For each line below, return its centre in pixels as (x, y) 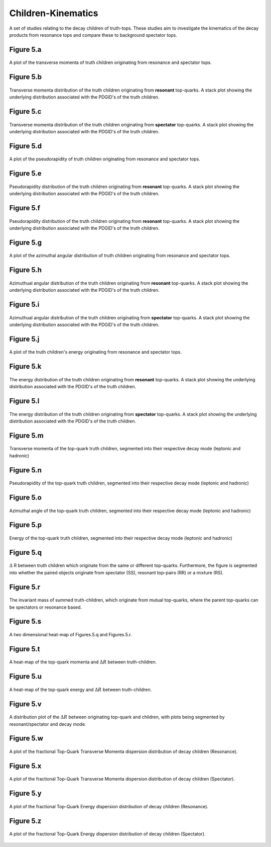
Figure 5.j (24, 339)
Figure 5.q (26, 553)
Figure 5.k (25, 366)
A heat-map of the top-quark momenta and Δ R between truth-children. (83, 662)
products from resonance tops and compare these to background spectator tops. (93, 35)
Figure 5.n (26, 470)
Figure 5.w (26, 739)
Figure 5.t (25, 649)
